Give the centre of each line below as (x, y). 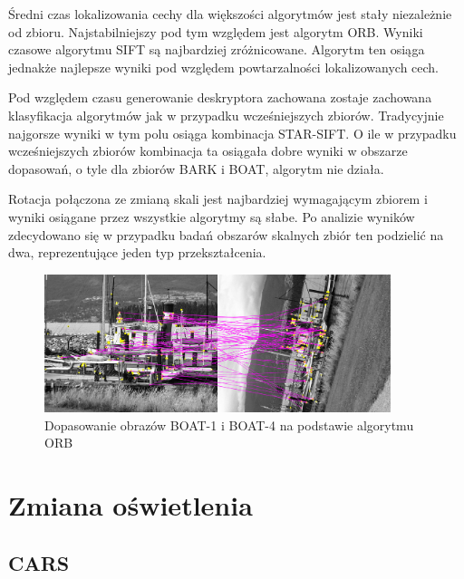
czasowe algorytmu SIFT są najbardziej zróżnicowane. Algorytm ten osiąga (217, 49)
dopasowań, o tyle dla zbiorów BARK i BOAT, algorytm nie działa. (196, 168)
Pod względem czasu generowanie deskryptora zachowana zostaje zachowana (220, 97)
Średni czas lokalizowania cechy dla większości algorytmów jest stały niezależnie (230, 14)
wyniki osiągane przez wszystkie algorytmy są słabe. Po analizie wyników (212, 216)
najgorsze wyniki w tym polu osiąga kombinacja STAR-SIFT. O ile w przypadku (232, 133)
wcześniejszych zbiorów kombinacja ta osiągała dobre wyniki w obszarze (208, 151)
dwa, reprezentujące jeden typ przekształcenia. (137, 252)
